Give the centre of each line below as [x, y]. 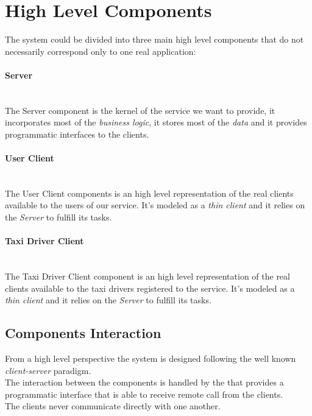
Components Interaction [83, 333]
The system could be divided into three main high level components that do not [154, 39]
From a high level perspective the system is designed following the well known [151, 358]
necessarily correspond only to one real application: [101, 51]
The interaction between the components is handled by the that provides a [144, 382]
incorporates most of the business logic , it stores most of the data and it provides [156, 122]
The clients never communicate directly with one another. [113, 406]
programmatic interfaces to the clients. [77, 134]
